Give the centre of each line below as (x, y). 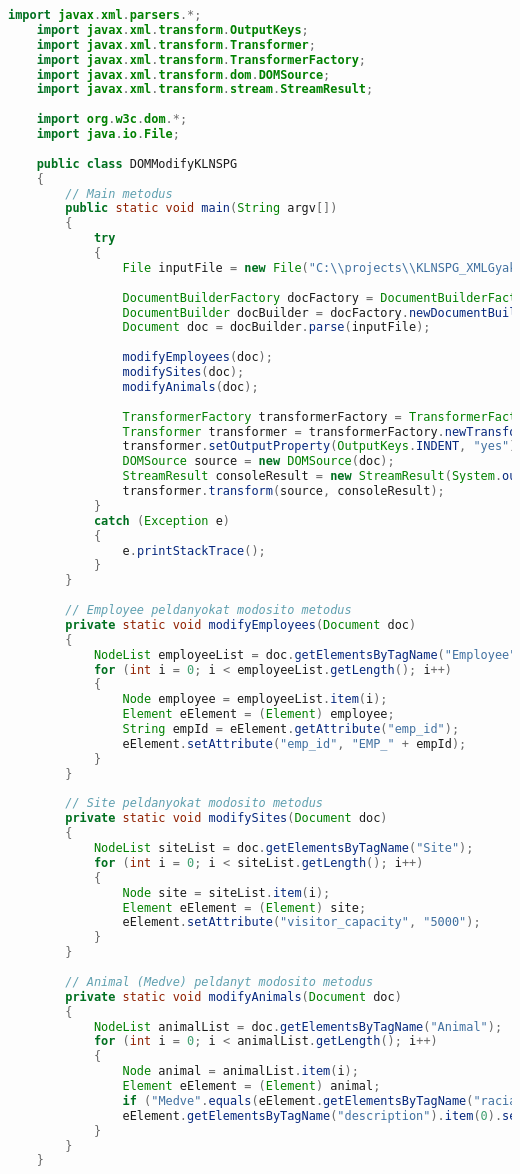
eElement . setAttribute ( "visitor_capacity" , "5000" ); (301, 922)
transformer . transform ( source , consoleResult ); (283, 491)
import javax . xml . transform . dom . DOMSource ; (183, 74)
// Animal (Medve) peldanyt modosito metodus (219, 981)
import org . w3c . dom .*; (112, 119)
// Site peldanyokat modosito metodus (194, 803)
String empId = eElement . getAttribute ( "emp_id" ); (291, 729)
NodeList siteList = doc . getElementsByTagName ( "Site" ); (283, 848)
